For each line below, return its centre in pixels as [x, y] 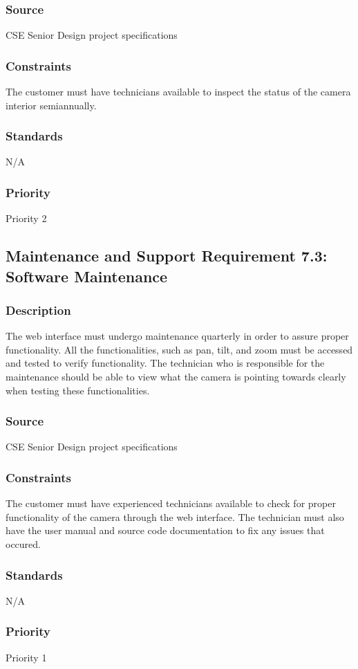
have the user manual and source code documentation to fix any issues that [165, 530]
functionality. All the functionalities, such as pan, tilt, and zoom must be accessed [179, 349]
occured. [23, 544]
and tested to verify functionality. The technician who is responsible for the [165, 363]
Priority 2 [26, 218]
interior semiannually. [51, 105]
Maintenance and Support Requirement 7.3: [167, 256]
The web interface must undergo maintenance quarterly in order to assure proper [177, 336]
